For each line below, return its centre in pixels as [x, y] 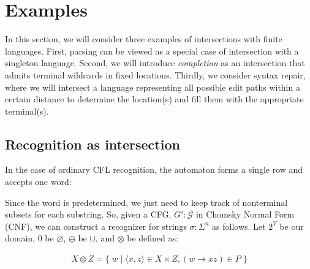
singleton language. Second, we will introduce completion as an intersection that [155, 63]
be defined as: [153, 238]
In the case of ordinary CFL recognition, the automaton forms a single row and [154, 169]
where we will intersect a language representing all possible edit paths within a [153, 87]
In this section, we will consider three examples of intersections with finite [144, 39]
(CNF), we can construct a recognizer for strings [96, 226]
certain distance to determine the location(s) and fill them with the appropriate [154, 99]
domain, [20, 238]
